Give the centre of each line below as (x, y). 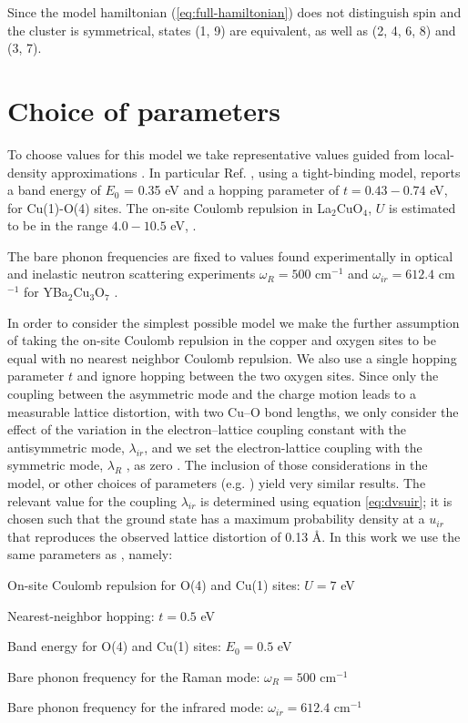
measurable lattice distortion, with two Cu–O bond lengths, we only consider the (233, 411)
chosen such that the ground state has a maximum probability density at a (216, 519)
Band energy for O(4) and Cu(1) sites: (114, 646)
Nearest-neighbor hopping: (81, 615)
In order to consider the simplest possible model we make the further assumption (234, 322)
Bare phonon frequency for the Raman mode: (134, 676)
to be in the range (58, 225)
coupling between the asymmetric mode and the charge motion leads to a (212, 394)
